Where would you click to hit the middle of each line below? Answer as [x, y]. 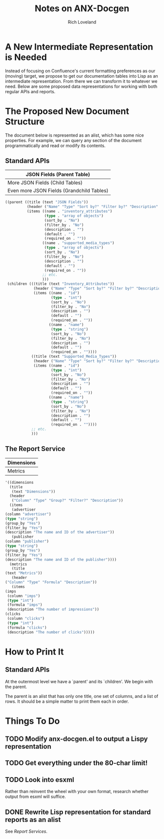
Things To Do [32, 721]
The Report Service [35, 449]
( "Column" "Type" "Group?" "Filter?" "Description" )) [67, 501]
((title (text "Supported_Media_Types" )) [74, 357]
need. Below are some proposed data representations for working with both [81, 86]
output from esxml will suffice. [35, 797]
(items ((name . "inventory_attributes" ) [69, 211]
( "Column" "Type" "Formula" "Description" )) [51, 582]
